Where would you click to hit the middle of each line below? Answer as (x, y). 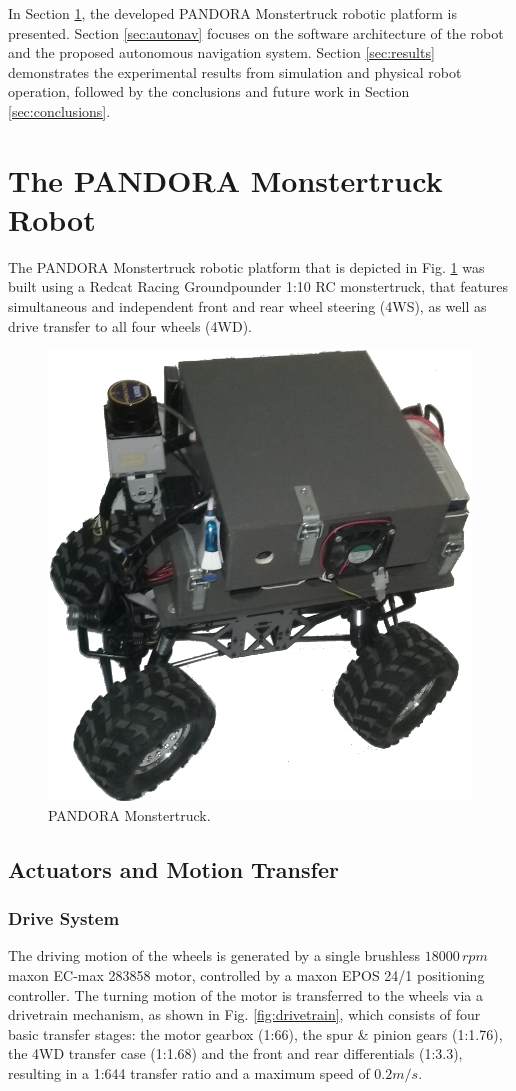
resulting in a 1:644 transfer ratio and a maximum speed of (189, 1072)
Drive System (64, 918)
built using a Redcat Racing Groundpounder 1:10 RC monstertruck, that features (258, 286)
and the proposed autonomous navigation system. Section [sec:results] (221, 52)
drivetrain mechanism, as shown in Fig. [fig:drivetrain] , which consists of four (244, 1014)
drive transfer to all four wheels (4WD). (130, 325)
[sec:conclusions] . (59, 110)
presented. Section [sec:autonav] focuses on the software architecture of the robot (256, 32)
